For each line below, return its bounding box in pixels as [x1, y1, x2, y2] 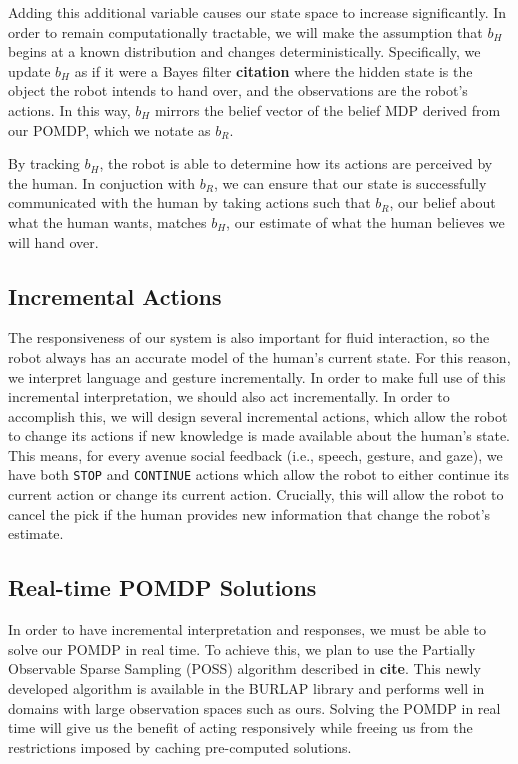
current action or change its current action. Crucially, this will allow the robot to [8, 484, 504, 505]
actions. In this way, [8, 99, 131, 120]
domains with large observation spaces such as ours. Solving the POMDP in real [8, 697, 501, 718]
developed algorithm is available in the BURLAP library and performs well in [8, 677, 485, 698]
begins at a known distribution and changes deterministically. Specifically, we [8, 41, 481, 62]
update [8, 60, 51, 81]
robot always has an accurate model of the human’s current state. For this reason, [8, 346, 511, 367]
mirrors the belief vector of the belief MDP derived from [154, 99, 501, 120]
